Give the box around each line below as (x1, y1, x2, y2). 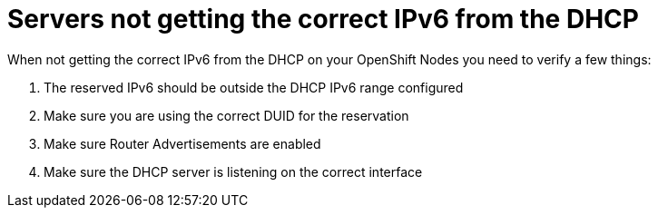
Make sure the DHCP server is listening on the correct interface (44, 163, 423, 180)
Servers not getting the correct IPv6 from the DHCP (7, 4, 639, 34)
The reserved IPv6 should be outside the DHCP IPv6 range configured (44, 79, 464, 95)
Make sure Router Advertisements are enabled (44, 135, 321, 151)
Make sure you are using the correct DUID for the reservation (44, 107, 409, 123)
